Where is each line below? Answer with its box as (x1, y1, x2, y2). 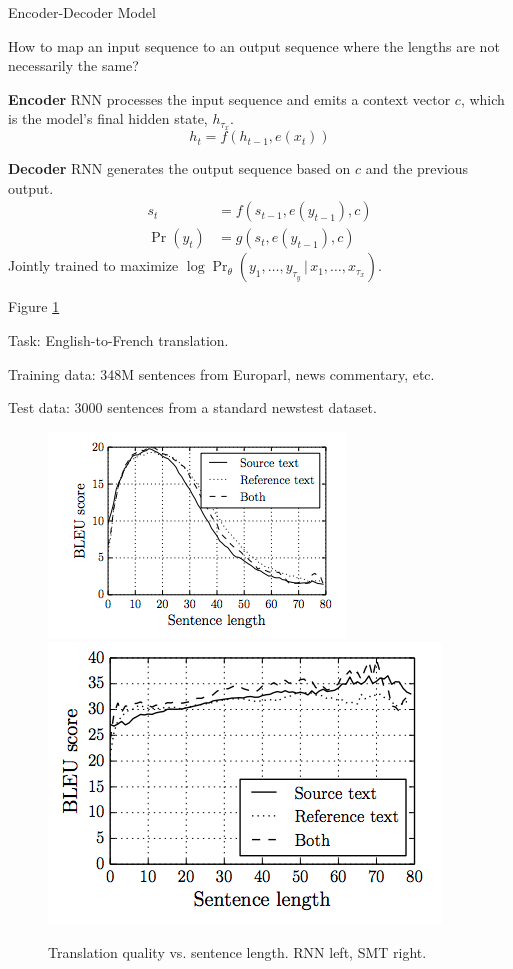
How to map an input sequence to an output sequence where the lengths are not (8, 35, 500, 56)
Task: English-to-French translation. (8, 330, 229, 351)
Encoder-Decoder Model (8, 2, 156, 22)
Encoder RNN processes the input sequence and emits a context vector (8, 88, 451, 109)
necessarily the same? (8, 55, 139, 76)
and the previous (365, 158, 469, 179)
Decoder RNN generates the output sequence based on (8, 158, 351, 179)
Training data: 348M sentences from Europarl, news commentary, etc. (8, 363, 435, 384)
